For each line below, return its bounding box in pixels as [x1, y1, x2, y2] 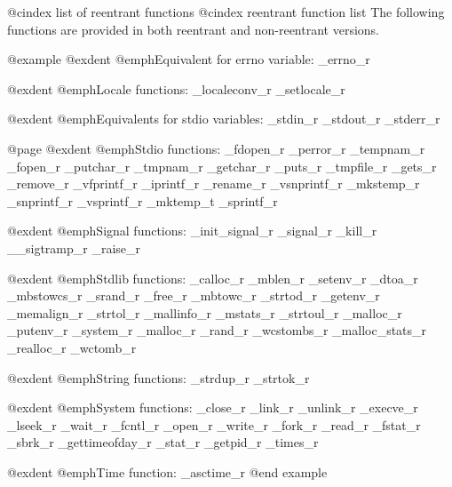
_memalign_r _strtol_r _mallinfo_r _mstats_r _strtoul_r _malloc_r [7, 303, 402, 322]
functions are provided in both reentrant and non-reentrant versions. [7, 20, 380, 38]
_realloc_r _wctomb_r [7, 338, 137, 356]
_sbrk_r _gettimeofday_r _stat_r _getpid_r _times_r [7, 433, 319, 451]
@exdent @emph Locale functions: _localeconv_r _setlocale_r [7, 79, 345, 98]
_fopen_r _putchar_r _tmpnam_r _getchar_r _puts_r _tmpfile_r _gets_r [7, 156, 437, 175]
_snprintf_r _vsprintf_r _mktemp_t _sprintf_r [7, 191, 278, 210]
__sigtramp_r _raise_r [7, 238, 141, 257]
